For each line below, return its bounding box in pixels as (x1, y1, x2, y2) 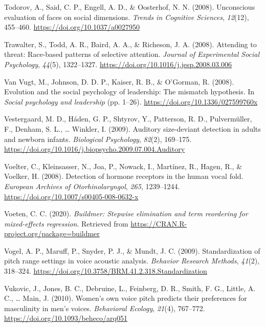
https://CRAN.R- (130, 218, 187, 229)
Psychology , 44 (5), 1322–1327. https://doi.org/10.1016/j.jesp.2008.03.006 (4, 58, 232, 69)
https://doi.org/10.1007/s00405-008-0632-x (4, 191, 139, 201)
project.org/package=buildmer (4, 228, 100, 239)
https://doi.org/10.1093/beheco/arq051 (4, 313, 127, 323)
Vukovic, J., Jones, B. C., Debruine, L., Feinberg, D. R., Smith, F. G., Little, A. (4, 282, 256, 293)
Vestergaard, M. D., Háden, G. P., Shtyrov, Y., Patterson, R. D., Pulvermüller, (4, 113, 252, 124)
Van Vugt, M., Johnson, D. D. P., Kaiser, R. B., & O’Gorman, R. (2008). (4, 76, 234, 87)
